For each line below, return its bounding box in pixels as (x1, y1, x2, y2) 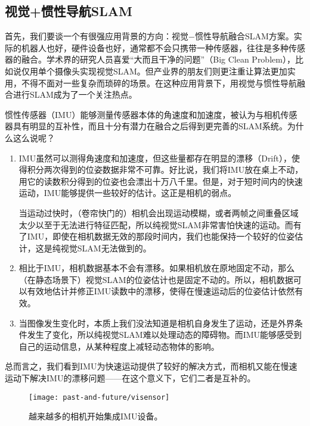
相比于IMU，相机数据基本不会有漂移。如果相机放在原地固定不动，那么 (18, 262, 295, 274)
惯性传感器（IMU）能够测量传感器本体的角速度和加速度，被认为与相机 (5, 108, 281, 120)
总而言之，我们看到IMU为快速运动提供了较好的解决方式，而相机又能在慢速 (5, 360, 297, 372)
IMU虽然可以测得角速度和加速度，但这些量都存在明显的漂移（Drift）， (18, 151, 292, 164)
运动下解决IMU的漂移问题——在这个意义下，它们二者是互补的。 (5, 372, 256, 384)
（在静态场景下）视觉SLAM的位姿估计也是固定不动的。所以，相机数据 (18, 273, 293, 285)
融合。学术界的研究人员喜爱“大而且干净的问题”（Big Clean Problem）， (21, 53, 295, 66)
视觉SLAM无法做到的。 (60, 241, 151, 254)
